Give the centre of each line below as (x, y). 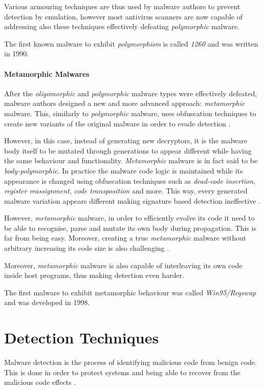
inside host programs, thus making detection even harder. (94, 275)
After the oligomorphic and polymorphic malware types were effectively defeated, (131, 93)
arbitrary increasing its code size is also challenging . (87, 248)
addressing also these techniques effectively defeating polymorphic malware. (122, 26)
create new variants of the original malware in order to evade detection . (117, 123)
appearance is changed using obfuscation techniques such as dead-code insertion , (130, 180)
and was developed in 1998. (47, 302)
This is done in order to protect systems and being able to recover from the (122, 372)
